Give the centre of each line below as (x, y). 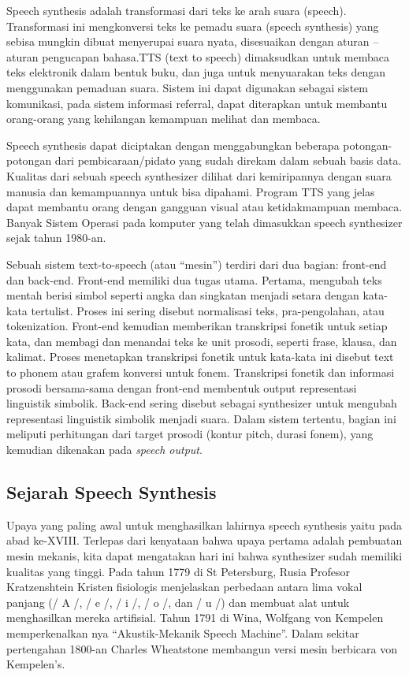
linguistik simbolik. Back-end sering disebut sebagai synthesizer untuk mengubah (202, 403)
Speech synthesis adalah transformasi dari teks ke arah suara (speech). (177, 10)
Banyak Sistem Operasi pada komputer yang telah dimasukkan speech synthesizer (204, 222)
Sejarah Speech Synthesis (112, 492)
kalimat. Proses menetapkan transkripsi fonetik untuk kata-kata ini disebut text (200, 357)
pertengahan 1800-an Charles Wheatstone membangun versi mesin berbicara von (202, 648)
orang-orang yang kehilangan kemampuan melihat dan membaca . (164, 119)
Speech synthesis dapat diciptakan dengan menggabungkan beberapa (173, 145)
